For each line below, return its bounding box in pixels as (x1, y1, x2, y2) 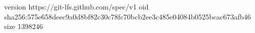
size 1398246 (4, 21, 43, 31)
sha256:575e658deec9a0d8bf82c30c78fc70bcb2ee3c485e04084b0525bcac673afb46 (4, 11, 251, 21)
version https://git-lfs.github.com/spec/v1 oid (4, 1, 149, 11)
